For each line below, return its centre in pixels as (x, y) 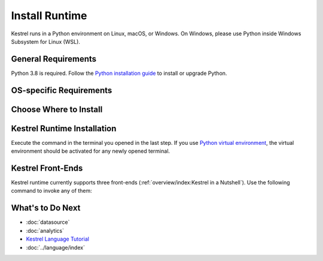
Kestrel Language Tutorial (58, 239)
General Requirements (54, 59)
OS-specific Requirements (62, 90)
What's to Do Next (46, 208)
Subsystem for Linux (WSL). (46, 41)
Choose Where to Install (57, 109)
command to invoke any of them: (51, 191)
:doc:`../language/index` (55, 247)
